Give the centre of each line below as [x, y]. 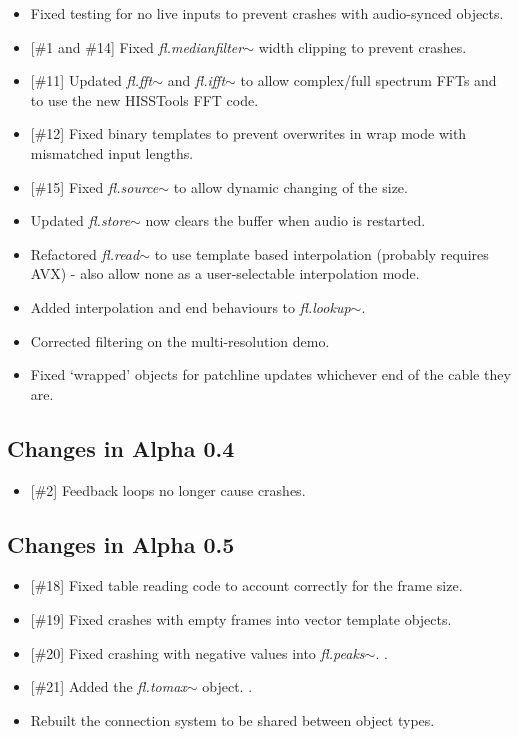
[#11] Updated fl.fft [91, 80]
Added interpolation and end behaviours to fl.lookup [190, 306]
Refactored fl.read [85, 253]
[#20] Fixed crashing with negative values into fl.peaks [197, 652]
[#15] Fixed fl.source [94, 186]
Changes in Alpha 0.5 [121, 543]
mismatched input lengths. [112, 152]
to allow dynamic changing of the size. [290, 186]
